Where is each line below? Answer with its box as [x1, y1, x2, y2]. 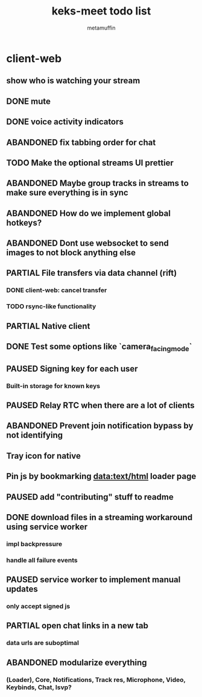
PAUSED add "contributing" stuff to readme [6, 492, 174, 502]
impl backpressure [6, 539, 62, 548]
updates [6, 584, 38, 594]
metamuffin [87, 24, 116, 31]
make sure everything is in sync [6, 188, 128, 198]
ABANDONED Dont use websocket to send [6, 238, 169, 249]
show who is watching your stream [6, 75, 140, 86]
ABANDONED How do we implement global [6, 208, 171, 218]
